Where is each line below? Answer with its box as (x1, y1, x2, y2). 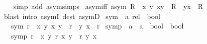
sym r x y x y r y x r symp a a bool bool (11, 20, 184, 31)
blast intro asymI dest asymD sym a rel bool (4, 10, 160, 21)
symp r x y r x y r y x (11, 30, 97, 40)
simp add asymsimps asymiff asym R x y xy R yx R (13, 1, 203, 11)
